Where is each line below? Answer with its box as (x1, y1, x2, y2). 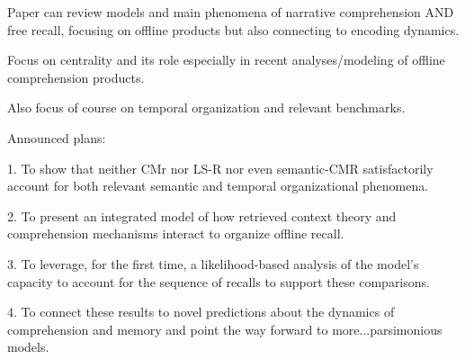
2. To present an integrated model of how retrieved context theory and (7, 206, 397, 225)
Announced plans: (7, 128, 106, 147)
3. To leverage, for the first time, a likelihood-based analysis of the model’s (7, 254, 419, 273)
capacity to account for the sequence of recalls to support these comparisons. (7, 272, 430, 291)
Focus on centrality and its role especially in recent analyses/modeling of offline (7, 50, 445, 69)
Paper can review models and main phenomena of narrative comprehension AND (7, 3, 454, 21)
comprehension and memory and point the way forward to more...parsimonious (7, 319, 443, 338)
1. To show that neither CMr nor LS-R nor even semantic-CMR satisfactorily (7, 158, 434, 177)
